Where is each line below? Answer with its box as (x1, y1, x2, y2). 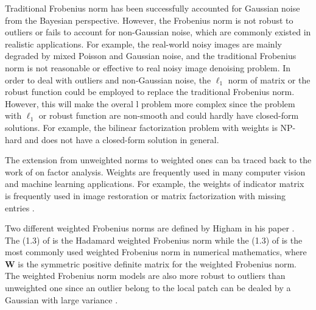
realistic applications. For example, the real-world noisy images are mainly (5, 37, 282, 50)
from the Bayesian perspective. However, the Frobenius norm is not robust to (5, 13, 293, 26)
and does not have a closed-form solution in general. (24, 133, 219, 146)
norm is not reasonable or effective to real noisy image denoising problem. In (5, 61, 291, 74)
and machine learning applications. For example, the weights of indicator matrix (5, 177, 304, 190)
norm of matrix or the (228, 73, 311, 86)
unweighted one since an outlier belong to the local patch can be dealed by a (5, 281, 291, 294)
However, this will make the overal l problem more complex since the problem (5, 97, 295, 110)
